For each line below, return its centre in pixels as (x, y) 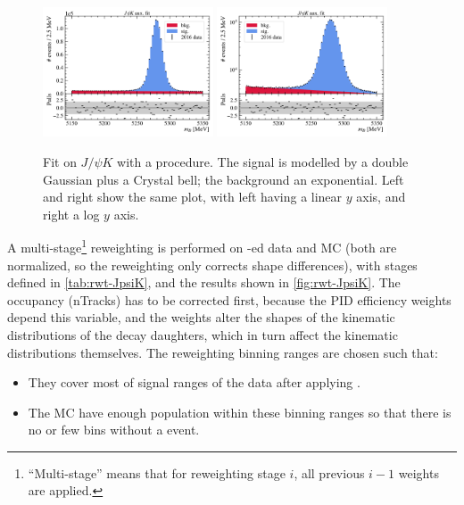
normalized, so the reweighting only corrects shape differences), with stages (212, 265)
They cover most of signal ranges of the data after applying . (194, 382)
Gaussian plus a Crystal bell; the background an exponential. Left (224, 179)
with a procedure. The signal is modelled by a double (263, 161)
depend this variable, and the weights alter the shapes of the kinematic (201, 317)
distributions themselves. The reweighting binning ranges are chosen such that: (223, 352)
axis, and (381, 197)
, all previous (329, 472)
